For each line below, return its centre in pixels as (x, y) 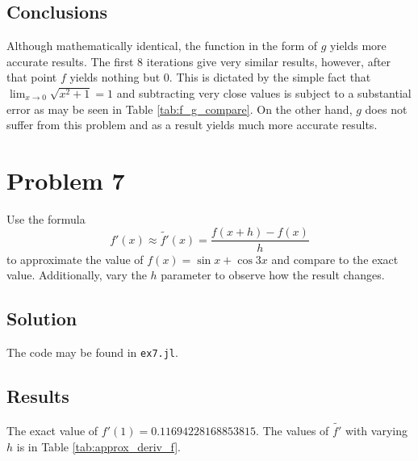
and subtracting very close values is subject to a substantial (264, 92)
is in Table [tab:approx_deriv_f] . (98, 446)
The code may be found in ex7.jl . (92, 352)
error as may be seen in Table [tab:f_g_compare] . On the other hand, (180, 109)
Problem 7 (66, 180)
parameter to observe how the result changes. (273, 275)
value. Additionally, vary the (77, 275)
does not (386, 109)
